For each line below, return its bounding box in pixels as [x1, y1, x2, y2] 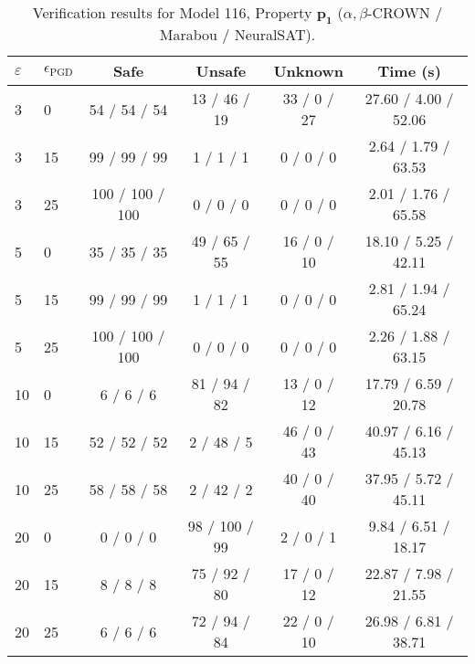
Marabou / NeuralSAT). [159, 24, 316, 46]
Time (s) [377, 60, 441, 82]
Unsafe [195, 60, 247, 82]
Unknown [273, 60, 343, 82]
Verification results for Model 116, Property [32, 2, 312, 23]
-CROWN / [367, 2, 443, 23]
